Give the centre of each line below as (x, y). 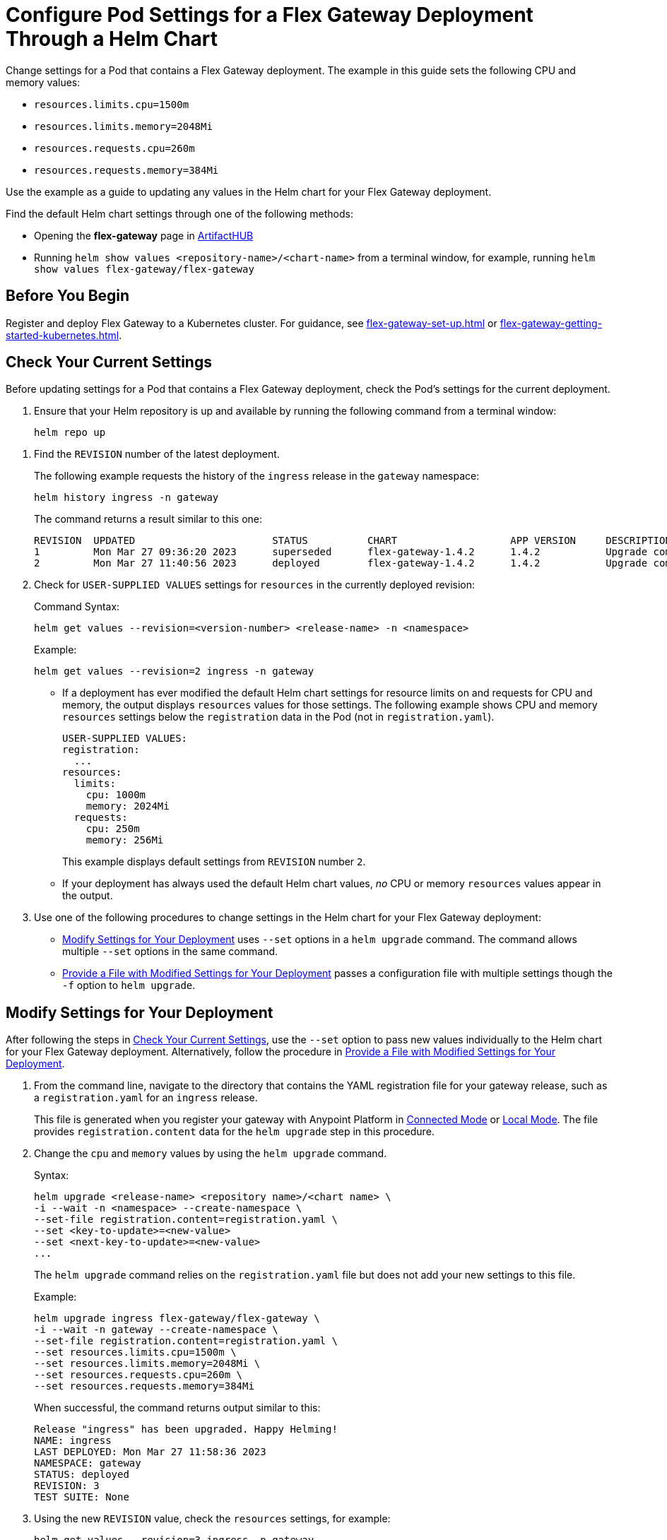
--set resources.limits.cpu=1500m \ (135, 1352)
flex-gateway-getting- (551, 323)
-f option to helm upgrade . (129, 985)
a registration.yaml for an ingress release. (146, 1098)
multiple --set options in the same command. (170, 952)
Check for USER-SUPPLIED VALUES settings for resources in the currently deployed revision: (255, 585)
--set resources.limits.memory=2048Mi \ (147, 1364)
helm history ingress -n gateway (126, 498)
